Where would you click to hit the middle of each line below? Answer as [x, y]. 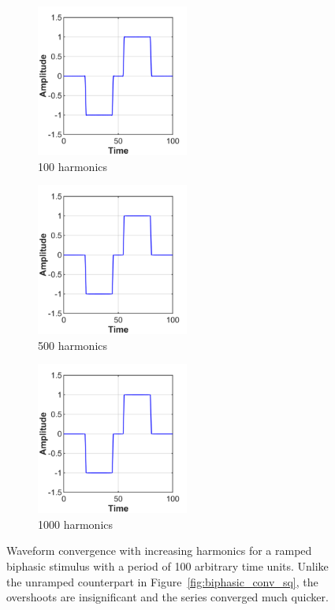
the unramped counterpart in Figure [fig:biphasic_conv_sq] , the [162, 581]
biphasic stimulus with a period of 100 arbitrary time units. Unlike [167, 566]
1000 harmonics [76, 524]
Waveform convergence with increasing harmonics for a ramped [159, 550]
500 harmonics [73, 345]
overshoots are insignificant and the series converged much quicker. [167, 597]
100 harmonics [73, 166]
